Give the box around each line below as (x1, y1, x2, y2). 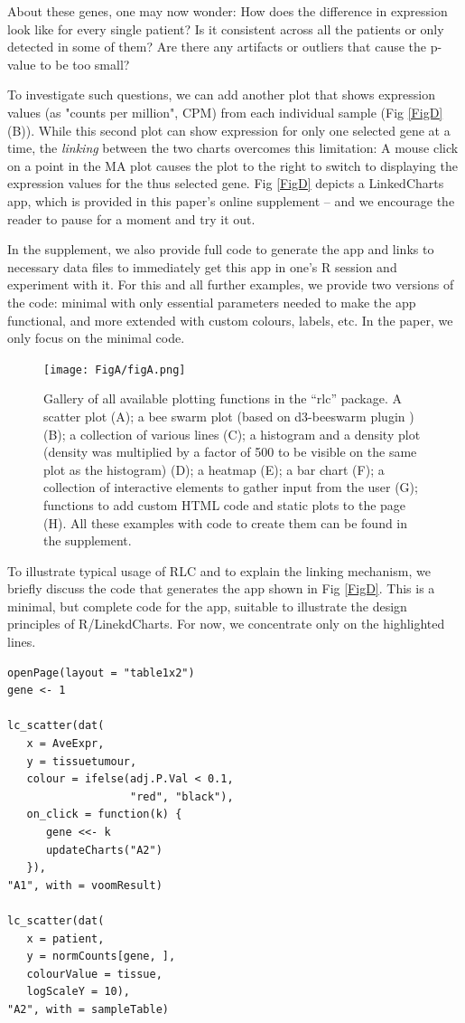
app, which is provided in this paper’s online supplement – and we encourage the (7, 191, 455, 210)
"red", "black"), (130, 790, 234, 803)
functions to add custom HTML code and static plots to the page (43, 495, 406, 514)
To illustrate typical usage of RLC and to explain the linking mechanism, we (7, 561, 431, 580)
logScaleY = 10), (26, 985, 131, 999)
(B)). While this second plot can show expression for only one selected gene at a (7, 120, 451, 139)
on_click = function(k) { (26, 808, 182, 821)
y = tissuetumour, (26, 754, 137, 768)
